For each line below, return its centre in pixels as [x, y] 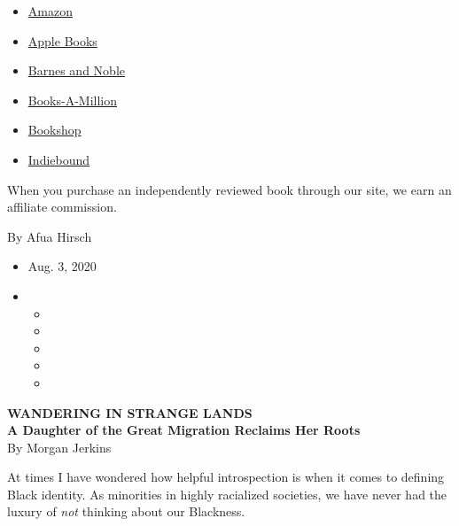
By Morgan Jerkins [59, 447]
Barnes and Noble [76, 70]
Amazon [50, 11]
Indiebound [59, 159]
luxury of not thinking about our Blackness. [126, 511]
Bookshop [54, 130]
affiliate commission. [62, 207]
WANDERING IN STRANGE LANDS [130, 412]
